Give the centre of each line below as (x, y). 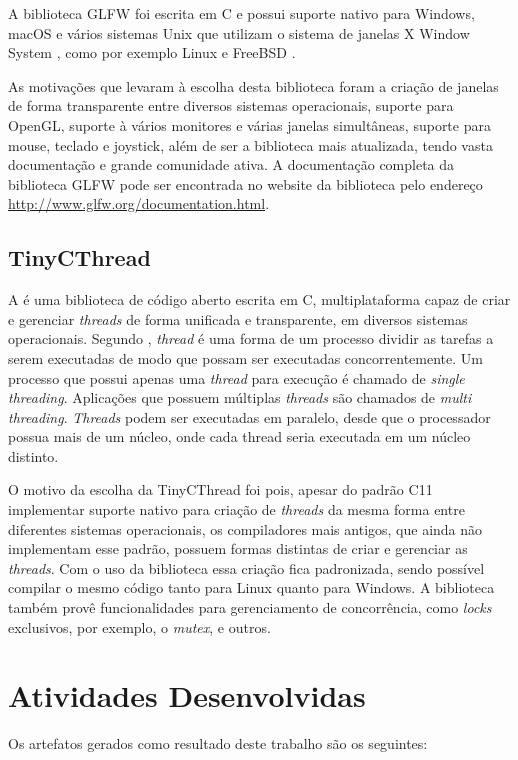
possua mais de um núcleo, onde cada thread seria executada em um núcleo (239, 436)
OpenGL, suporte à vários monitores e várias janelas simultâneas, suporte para (249, 124)
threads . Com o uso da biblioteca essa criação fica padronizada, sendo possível (246, 567)
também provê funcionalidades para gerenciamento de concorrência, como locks (250, 607)
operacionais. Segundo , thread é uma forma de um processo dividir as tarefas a (251, 338)
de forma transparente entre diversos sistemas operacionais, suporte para (231, 105)
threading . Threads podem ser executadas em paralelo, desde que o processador (249, 416)
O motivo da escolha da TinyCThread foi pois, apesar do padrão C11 (220, 489)
